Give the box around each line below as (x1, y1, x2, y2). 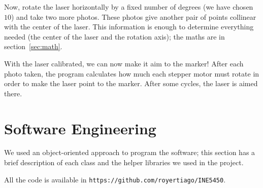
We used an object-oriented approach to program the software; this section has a (4, 147, 255, 158)
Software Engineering (4, 118, 156, 138)
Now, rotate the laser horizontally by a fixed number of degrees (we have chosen (4, 2, 253, 12)
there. (4, 88, 22, 98)
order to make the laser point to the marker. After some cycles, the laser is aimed (4, 78, 258, 89)
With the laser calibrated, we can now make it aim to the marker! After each (4, 58, 244, 68)
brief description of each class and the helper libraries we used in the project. (4, 157, 244, 168)
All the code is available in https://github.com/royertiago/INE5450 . (4, 174, 226, 184)
